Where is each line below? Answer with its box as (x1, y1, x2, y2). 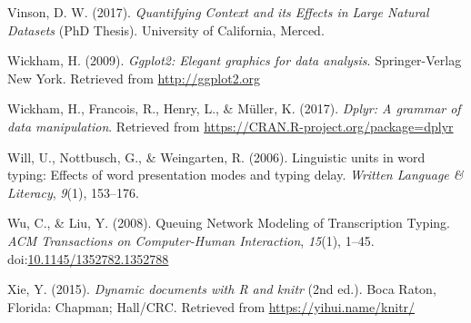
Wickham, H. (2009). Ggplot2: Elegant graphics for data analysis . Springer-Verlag (7, 51, 462, 70)
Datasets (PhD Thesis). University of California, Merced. (7, 20, 325, 39)
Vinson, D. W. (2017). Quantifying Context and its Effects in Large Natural (7, 3, 429, 21)
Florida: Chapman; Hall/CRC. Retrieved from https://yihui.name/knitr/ (7, 297, 416, 316)
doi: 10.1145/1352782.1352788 (7, 249, 169, 268)
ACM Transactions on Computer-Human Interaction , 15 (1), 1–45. (7, 230, 375, 250)
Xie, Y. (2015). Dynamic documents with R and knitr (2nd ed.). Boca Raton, (7, 279, 436, 299)
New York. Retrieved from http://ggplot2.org (7, 68, 261, 87)
